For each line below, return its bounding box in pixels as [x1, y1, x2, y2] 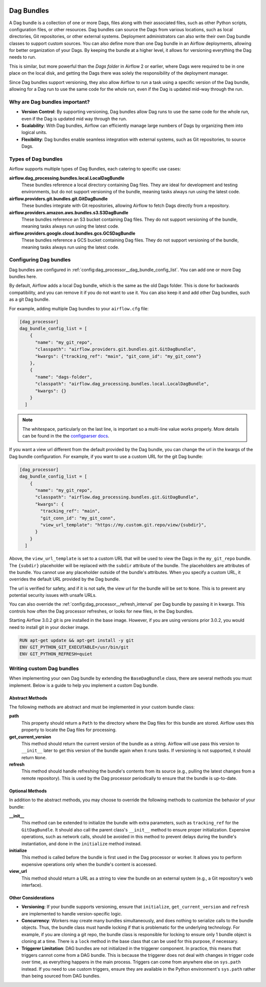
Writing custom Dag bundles [9, 665, 79, 672]
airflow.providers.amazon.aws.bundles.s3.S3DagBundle [9, 209, 129, 215]
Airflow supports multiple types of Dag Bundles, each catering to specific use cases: [9, 166, 181, 172]
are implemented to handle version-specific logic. [21, 910, 123, 916]
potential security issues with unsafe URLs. [9, 592, 97, 598]
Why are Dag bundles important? [9, 98, 90, 105]
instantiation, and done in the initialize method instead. [21, 840, 142, 847]
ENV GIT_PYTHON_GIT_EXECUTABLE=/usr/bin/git [19, 645, 129, 650]
